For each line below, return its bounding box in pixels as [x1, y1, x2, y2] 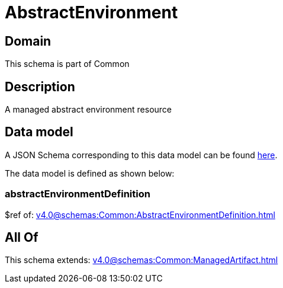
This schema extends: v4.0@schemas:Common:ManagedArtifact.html [5, 255, 278, 265]
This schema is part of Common [5, 59, 130, 69]
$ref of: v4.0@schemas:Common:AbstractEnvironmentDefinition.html [5, 209, 275, 220]
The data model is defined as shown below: [5, 168, 175, 178]
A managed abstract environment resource [5, 104, 172, 115]
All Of [5, 230, 38, 245]
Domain [5, 33, 52, 49]
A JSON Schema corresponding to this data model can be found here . [5, 149, 278, 160]
